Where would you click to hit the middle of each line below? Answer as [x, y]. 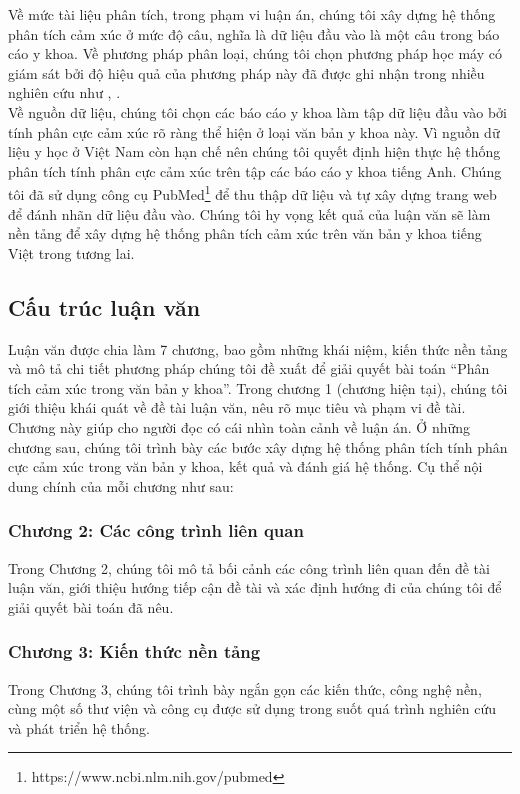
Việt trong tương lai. [71, 252]
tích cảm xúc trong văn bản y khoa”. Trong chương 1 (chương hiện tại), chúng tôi [258, 387]
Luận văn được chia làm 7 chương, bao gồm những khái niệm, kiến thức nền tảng [258, 348]
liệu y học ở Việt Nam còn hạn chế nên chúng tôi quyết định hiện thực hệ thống [254, 151]
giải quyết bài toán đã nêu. [91, 606]
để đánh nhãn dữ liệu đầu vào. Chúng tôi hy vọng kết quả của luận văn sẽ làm [249, 213]
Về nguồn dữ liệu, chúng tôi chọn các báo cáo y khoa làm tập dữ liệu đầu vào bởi [257, 111]
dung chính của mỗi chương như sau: [121, 485]
